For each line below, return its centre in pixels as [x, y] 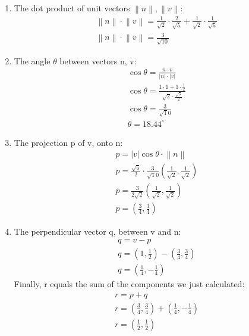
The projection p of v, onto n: [68, 142]
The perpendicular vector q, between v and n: [97, 231]
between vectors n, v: [98, 60]
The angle [32, 60]
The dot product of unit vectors [72, 8]
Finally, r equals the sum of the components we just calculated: [129, 284]
